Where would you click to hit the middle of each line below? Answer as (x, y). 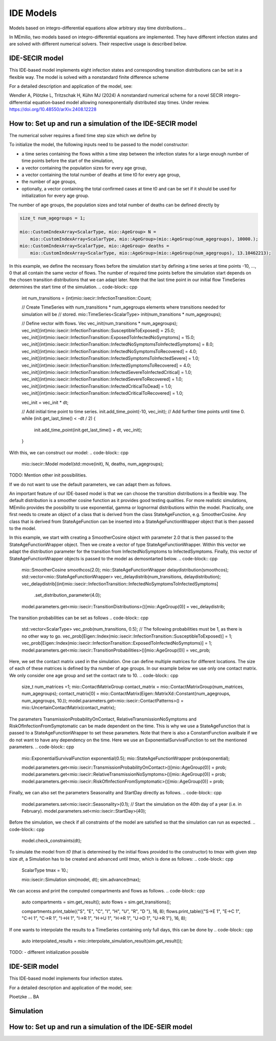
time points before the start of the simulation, (68, 161)
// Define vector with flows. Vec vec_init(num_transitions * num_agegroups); (99, 324)
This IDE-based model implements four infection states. (66, 978)
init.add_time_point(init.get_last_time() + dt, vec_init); (88, 430)
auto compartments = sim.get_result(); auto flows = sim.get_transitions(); (96, 902)
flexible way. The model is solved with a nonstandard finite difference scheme (89, 77)
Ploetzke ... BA (24, 997)
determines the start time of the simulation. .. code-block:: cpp (73, 287)
